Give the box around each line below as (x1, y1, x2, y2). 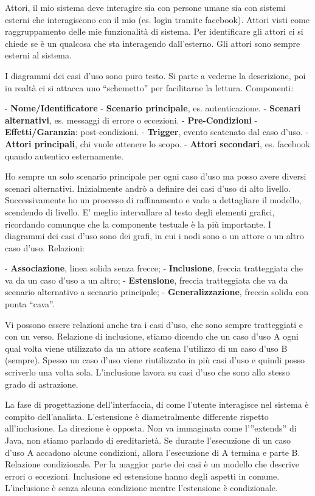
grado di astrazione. (5, 377, 78, 390)
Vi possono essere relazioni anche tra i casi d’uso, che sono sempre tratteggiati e (5, 318, 303, 330)
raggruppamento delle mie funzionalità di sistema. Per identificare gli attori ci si (5, 25, 303, 38)
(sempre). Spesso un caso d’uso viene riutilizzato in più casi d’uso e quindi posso (5, 354, 305, 366)
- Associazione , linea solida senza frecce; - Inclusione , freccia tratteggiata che (5, 262, 303, 274)
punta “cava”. (5, 298, 55, 310)
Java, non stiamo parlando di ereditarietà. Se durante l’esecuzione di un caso (5, 434, 291, 446)
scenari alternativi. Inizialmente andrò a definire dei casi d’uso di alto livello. (5, 181, 291, 194)
